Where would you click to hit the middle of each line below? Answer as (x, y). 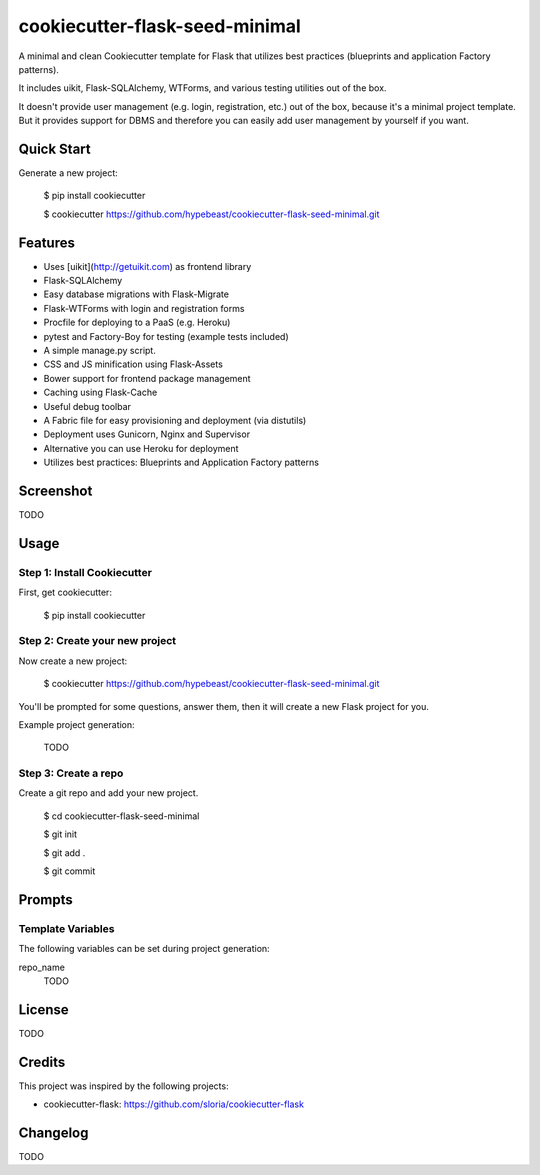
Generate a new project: (68, 173)
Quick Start (54, 148)
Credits (42, 1061)
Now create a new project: (73, 661)
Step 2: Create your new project (97, 641)
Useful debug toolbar (87, 406)
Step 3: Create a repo (71, 773)
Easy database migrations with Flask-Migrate (136, 294)
